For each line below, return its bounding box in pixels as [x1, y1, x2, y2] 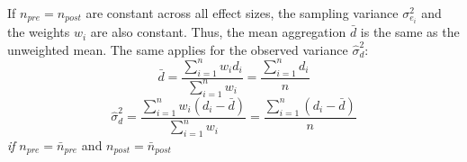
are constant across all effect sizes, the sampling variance [85, 4, 399, 22]
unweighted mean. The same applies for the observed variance [7, 40, 348, 58]
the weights [7, 22, 70, 41]
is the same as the [360, 22, 460, 41]
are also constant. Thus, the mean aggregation [90, 22, 346, 41]
